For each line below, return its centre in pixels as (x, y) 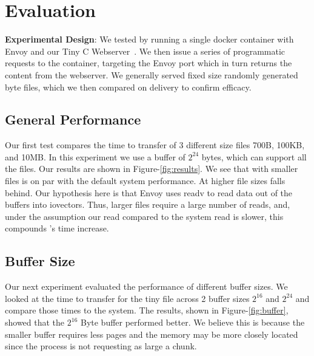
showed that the (35, 322)
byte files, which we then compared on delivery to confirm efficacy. (128, 87)
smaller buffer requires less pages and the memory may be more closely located (152, 334)
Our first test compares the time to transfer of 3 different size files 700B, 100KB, (155, 145)
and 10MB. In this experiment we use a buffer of (95, 156)
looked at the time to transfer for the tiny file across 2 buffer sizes (127, 298)
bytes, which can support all (254, 156)
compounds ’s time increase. (57, 228)
